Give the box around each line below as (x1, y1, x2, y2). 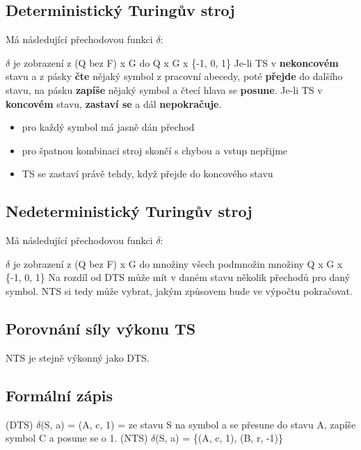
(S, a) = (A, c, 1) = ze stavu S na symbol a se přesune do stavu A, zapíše (40, 417, 356, 431)
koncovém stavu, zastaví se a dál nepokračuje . (6, 96, 222, 111)
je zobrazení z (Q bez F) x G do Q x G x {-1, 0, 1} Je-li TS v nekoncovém (13, 55, 339, 70)
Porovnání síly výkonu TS (6, 317, 196, 339)
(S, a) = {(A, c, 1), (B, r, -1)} (155, 431, 284, 445)
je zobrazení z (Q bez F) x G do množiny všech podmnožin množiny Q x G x (13, 256, 343, 271)
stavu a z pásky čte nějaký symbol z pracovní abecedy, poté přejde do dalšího (6, 69, 343, 83)
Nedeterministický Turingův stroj (6, 200, 252, 222)
